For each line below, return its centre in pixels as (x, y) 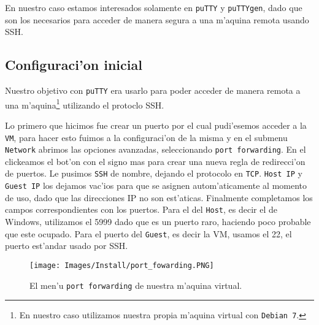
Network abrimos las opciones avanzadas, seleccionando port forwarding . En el (156, 149)
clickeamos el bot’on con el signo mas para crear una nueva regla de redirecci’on (155, 161)
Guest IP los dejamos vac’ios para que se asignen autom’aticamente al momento (156, 185)
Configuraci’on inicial (74, 65)
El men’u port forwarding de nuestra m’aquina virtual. (136, 285)
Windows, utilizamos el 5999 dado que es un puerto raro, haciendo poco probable (158, 222)
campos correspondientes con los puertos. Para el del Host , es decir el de (141, 209)
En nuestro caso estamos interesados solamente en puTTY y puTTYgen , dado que (154, 7)
